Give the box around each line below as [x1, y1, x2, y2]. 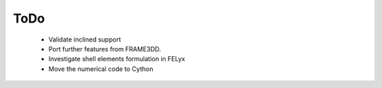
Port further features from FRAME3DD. [48, 44, 161, 53]
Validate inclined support [48, 35, 122, 44]
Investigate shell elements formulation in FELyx [48, 55, 185, 63]
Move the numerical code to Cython [48, 64, 154, 73]
